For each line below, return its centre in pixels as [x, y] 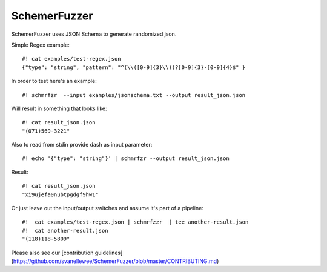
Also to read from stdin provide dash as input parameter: [82, 145]
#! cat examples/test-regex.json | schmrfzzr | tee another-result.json [135, 222]
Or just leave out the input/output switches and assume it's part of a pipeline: [107, 208]
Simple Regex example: [40, 45]
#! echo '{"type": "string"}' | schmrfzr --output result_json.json [126, 158]
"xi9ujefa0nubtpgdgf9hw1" [61, 194]
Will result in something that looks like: [59, 108]
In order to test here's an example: [54, 81]
